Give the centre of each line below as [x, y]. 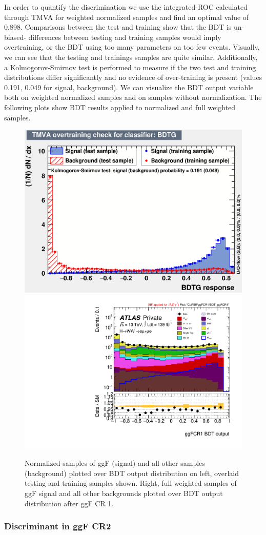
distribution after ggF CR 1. [69, 503]
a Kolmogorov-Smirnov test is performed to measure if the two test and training [130, 67]
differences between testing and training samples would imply [125, 37]
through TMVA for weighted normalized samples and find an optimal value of [127, 17]
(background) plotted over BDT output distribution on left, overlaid [132, 473]
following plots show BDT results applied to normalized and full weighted [120, 107]
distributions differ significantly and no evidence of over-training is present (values [133, 77]
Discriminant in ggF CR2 [58, 526]
